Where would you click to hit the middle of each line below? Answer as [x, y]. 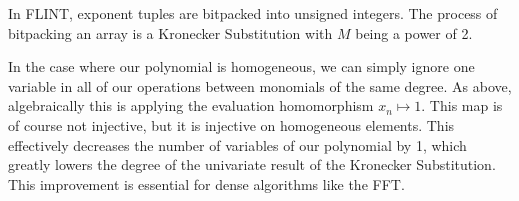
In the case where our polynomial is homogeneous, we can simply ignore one [241, 66]
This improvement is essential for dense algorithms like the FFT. [206, 183]
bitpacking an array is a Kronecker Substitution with [170, 32]
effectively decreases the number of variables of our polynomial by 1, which [237, 144]
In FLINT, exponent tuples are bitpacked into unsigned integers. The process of [253, 13]
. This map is [462, 105]
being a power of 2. [414, 32]
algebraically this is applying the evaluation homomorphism [191, 105]
